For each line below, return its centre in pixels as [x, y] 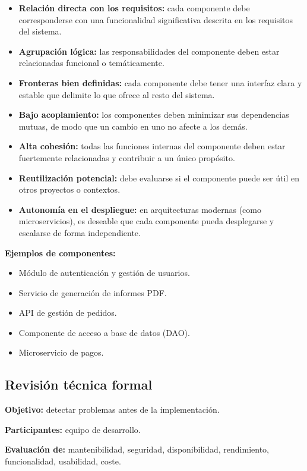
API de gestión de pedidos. [68, 313]
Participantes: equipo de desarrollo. [73, 429]
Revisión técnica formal [79, 384]
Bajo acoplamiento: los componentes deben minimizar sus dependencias [154, 114]
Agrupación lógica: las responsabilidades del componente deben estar [149, 51]
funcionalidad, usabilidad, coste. [63, 461]
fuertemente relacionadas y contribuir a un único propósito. [127, 157]
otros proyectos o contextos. [69, 189]
